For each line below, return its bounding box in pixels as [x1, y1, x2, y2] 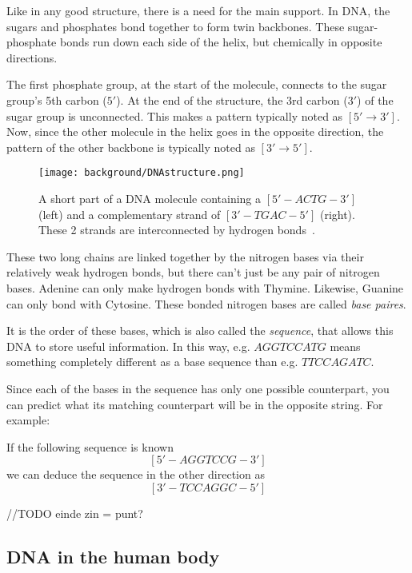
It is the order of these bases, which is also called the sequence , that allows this [6, 322, 394, 339]
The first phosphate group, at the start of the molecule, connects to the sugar [6, 76, 387, 93]
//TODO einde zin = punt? [6, 504, 143, 521]
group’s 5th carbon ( [6, 91, 107, 108]
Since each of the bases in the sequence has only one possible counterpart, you [6, 380, 390, 396]
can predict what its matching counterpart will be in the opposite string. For [6, 396, 383, 412]
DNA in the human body [6, 543, 220, 568]
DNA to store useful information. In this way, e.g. [6, 337, 250, 354]
